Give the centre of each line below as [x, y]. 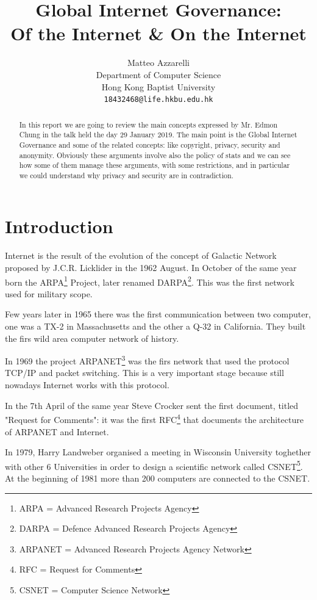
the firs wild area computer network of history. [92, 338]
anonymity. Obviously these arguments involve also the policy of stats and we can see [155, 155]
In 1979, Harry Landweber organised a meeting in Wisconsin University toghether [158, 452]
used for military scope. [49, 293]
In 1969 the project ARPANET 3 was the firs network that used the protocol [147, 360]
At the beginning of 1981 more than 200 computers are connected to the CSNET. [158, 478]
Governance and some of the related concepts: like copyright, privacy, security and [150, 144]
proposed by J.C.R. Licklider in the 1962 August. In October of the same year [151, 268]
